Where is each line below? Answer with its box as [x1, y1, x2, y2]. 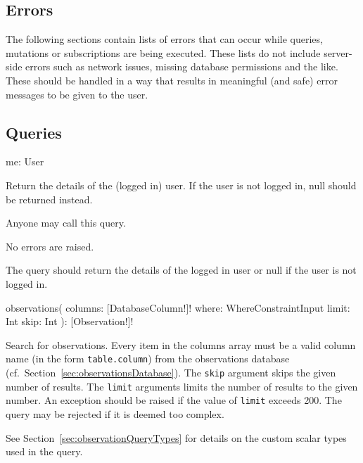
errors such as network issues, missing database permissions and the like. [25, 59, 338, 74]
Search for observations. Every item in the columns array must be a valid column [6, 337, 356, 352]
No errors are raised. [6, 239, 94, 253]
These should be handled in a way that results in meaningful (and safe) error [6, 72, 338, 87]
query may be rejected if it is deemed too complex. [6, 406, 224, 421]
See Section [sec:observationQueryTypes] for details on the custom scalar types [6, 430, 347, 445]
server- [324, 45, 352, 60]
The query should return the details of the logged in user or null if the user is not [6, 262, 357, 277]
